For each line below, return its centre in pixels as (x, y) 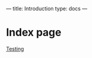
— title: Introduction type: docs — (47, 9)
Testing (15, 49)
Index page (34, 33)
